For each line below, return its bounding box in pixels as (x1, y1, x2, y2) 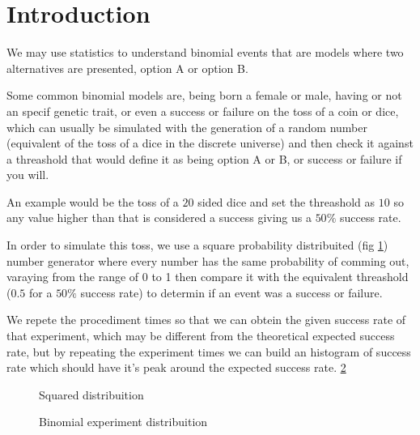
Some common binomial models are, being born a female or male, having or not (6, 87, 402, 104)
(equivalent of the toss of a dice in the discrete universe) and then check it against (6, 134, 414, 151)
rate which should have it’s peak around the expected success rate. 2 (6, 359, 346, 376)
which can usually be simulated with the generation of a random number (6, 118, 367, 135)
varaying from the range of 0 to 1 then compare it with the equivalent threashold (6, 268, 409, 285)
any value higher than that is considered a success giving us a (6, 209, 312, 226)
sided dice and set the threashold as (197, 193, 375, 210)
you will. (6, 166, 49, 183)
